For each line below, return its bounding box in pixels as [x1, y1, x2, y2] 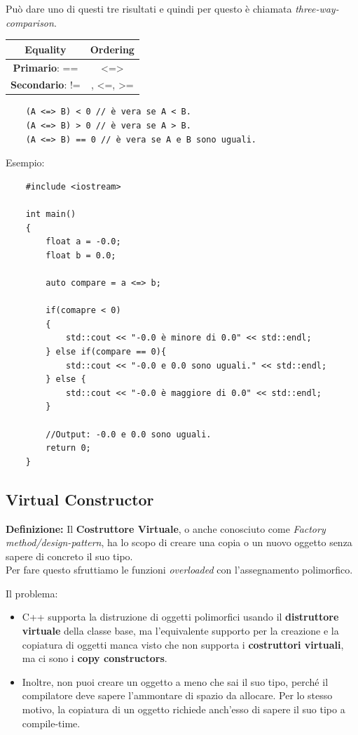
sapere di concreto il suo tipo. [6, 548, 133, 563]
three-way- [295, 1, 339, 15]
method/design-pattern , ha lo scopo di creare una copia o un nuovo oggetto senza [6, 535, 352, 550]
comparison [6, 15, 54, 29]
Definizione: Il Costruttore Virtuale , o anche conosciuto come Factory [6, 521, 326, 536]
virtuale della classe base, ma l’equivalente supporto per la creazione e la [22, 623, 339, 638]
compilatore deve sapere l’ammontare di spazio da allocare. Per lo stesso [22, 688, 333, 703]
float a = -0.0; [46, 237, 121, 247]
